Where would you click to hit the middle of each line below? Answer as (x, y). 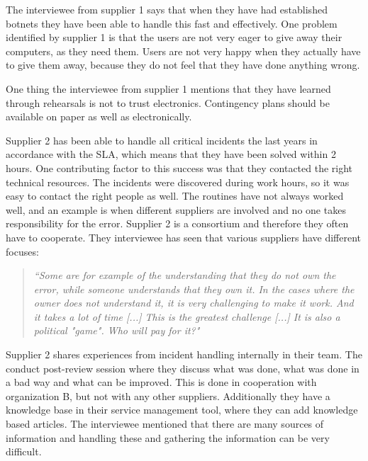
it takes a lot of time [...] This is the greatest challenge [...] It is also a (187, 316)
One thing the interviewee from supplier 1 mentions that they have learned (168, 88)
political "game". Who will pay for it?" (117, 330)
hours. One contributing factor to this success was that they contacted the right (179, 167)
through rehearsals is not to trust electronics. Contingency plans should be (168, 102)
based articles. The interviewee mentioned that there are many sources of (165, 424)
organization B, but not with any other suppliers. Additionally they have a (168, 395)
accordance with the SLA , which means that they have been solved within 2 (171, 154)
